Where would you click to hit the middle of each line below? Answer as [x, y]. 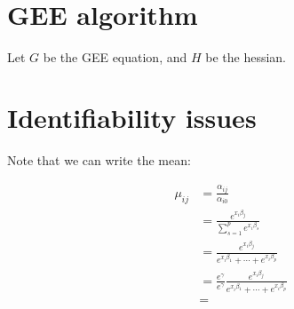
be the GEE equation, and [115, 56]
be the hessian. [246, 56]
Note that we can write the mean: [99, 160]
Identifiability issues [132, 118]
